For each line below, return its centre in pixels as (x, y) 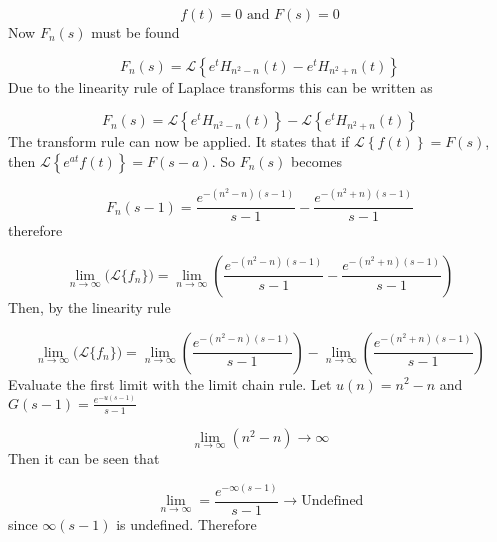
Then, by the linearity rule (89, 306)
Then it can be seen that (84, 457)
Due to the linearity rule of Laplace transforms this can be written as (220, 86)
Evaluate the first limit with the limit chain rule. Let (170, 383)
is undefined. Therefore (186, 523)
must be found (135, 32)
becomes (317, 160)
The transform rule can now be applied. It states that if (179, 141)
